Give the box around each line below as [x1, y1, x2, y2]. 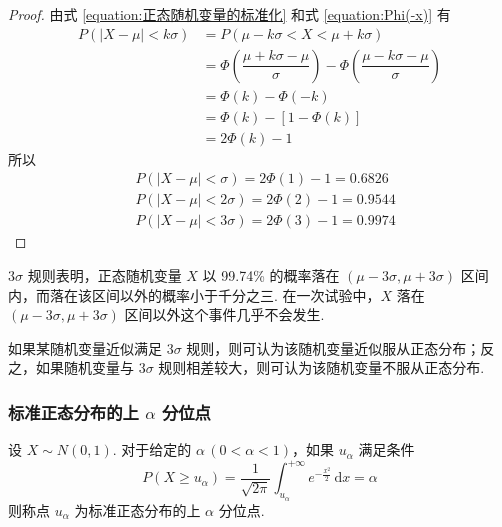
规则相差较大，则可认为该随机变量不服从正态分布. [158, 357, 485, 378]
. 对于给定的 [112, 439, 192, 460]
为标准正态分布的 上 [74, 499, 201, 520]
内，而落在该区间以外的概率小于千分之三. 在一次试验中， [8, 284, 381, 305]
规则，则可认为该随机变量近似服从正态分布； [186, 337, 481, 358]
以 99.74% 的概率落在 [202, 265, 340, 286]
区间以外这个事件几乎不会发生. [124, 304, 325, 325]
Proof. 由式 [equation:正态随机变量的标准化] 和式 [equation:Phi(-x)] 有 [8, 4, 451, 24]
